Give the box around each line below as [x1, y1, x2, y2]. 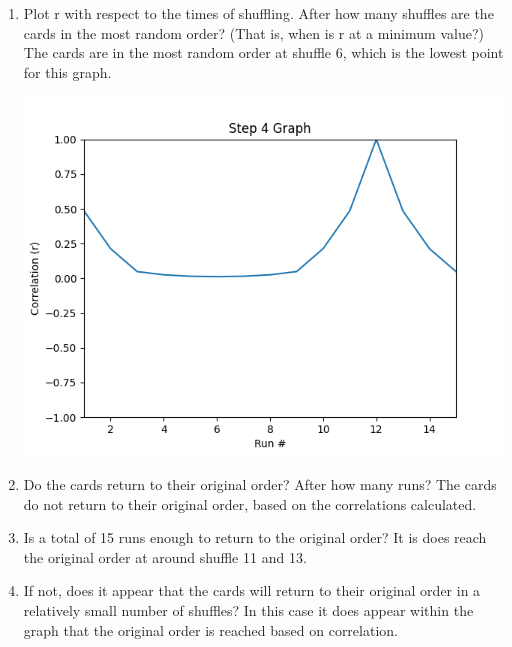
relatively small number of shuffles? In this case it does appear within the [23, 600, 474, 621]
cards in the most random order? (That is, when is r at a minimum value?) [23, 22, 484, 43]
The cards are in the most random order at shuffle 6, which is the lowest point [23, 42, 504, 63]
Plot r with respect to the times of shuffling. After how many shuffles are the [23, 3, 494, 23]
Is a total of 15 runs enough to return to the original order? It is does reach [23, 527, 487, 548]
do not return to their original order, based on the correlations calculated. [23, 493, 477, 514]
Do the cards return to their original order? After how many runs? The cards [23, 474, 497, 495]
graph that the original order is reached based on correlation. [23, 619, 398, 640]
